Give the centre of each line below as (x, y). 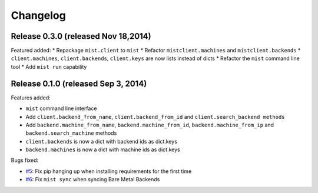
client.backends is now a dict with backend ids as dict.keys (102, 141)
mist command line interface (61, 108)
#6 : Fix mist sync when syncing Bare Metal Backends (93, 179)
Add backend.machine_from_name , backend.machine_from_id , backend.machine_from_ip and (150, 125)
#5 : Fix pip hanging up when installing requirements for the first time (109, 171)
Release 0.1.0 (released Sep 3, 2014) (79, 83)
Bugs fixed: (25, 160)
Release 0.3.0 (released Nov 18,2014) (81, 36)
